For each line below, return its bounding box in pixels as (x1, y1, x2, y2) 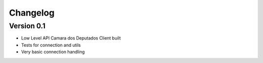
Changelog (9, 7, 55, 18)
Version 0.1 (9, 21, 46, 30)
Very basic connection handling (21, 49, 85, 55)
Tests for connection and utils (21, 42, 81, 48)
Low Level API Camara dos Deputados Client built (21, 35, 121, 41)
